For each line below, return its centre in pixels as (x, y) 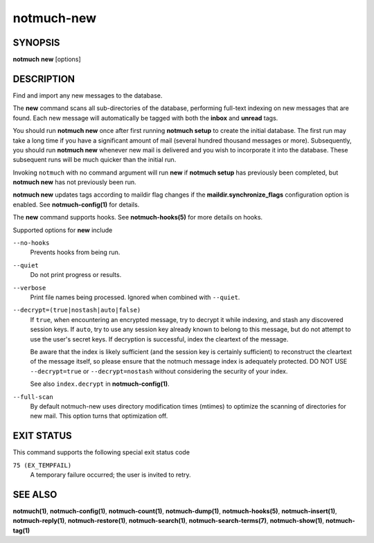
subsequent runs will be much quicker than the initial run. (95, 160)
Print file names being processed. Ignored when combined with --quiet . (135, 297)
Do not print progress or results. (76, 275)
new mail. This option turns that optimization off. (99, 416)
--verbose (29, 288)
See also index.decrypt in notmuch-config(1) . (100, 384)
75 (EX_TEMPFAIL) (42, 465)
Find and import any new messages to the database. (88, 95)
